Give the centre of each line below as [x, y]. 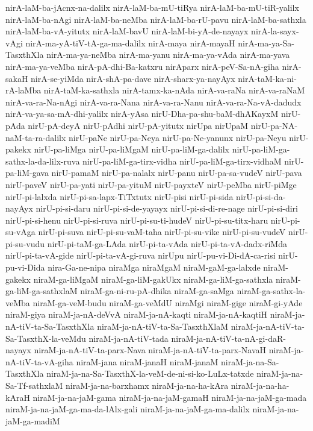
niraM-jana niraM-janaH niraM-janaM [147, 361]
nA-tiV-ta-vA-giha [39, 361]
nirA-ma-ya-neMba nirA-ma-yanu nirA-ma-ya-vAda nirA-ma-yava [168, 55]
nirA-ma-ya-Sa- [266, 42]
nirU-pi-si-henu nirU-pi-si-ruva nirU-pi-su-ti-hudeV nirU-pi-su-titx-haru [137, 220]
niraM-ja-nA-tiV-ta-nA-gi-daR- [228, 338]
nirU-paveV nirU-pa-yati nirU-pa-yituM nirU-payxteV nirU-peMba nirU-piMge [151, 184]
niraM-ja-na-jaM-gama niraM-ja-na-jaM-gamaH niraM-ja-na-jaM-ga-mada [170, 397]
